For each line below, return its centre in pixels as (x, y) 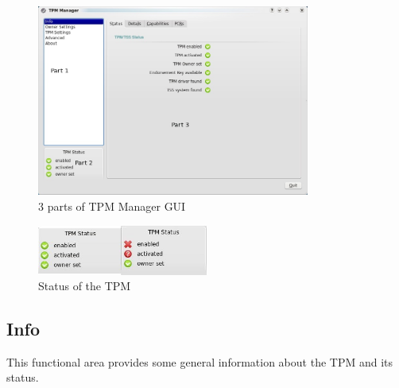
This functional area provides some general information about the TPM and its (200, 361)
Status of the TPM (85, 286)
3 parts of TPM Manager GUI (112, 206)
